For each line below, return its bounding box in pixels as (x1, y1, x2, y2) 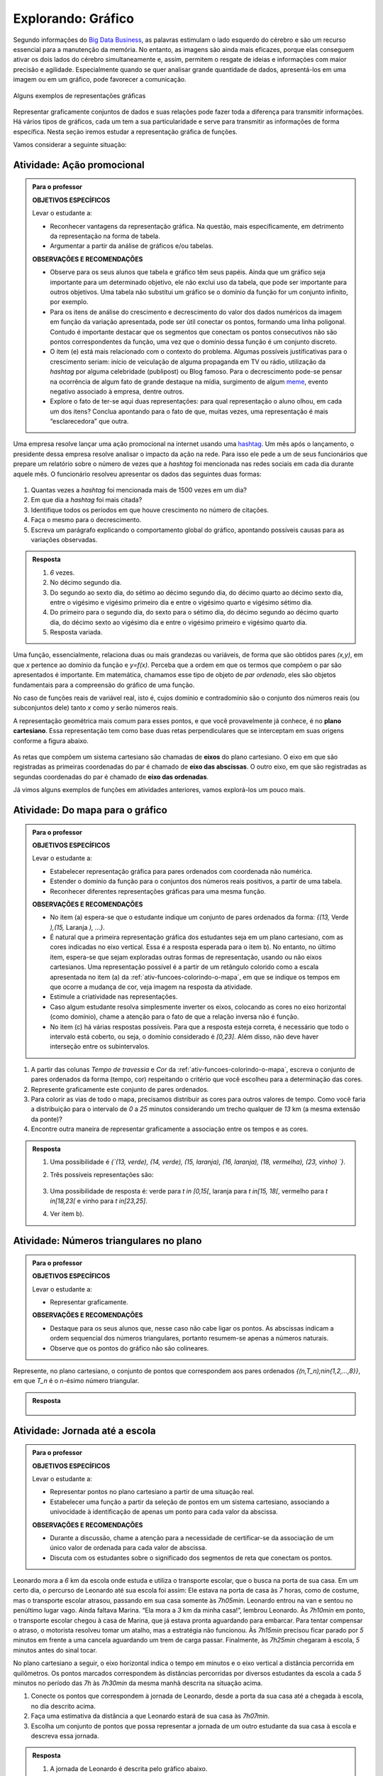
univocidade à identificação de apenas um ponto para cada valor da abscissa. (50, 1507, 278, 1516)
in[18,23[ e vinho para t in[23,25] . (50, 1197, 148, 1206)
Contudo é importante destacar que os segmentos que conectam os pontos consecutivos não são (50, 327, 338, 336)
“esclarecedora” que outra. (50, 417, 129, 426)
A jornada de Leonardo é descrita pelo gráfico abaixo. (50, 1764, 208, 1772)
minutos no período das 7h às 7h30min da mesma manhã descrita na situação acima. (13, 1679, 262, 1687)
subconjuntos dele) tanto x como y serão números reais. (13, 703, 178, 712)
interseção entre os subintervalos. (50, 1042, 150, 1051)
